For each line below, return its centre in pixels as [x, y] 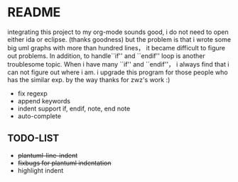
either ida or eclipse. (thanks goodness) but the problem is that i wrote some [119, 39]
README [34, 12]
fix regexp [32, 93]
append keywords [44, 101]
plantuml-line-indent [48, 155]
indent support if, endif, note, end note [74, 108]
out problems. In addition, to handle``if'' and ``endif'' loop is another [106, 56]
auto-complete [39, 116]
